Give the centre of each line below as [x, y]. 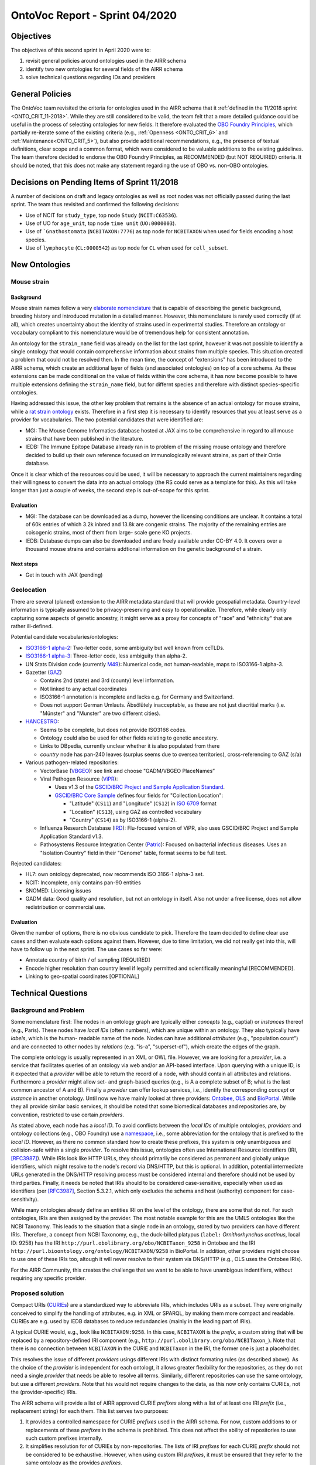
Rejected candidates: [36, 863]
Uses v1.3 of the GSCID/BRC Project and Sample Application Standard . [140, 787]
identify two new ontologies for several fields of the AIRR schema [104, 69]
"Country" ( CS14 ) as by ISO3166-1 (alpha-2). [123, 820]
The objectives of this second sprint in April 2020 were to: [81, 50]
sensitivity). [25, 1199]
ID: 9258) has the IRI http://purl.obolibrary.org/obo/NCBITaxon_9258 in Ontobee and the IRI [133, 1243]
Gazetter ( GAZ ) [44, 672]
